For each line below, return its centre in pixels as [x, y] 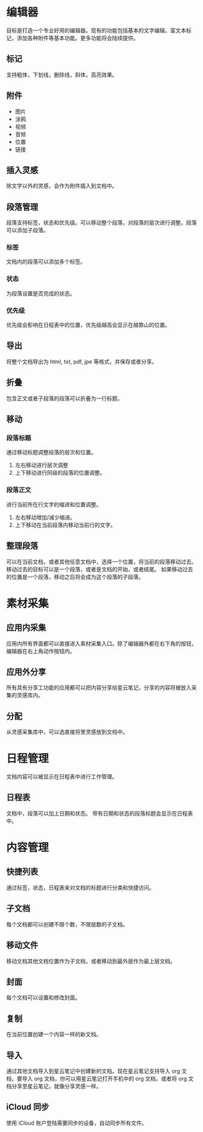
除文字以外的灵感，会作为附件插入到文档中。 [62, 186]
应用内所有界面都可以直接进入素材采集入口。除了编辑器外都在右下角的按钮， [101, 643]
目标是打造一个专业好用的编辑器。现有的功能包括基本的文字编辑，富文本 [96, 30]
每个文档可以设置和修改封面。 [43, 997]
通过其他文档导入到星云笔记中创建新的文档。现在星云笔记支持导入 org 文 [97, 1071]
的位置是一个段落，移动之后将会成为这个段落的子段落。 [75, 577]
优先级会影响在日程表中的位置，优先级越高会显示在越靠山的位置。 [88, 325]
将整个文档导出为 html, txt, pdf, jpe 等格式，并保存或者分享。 [82, 361]
